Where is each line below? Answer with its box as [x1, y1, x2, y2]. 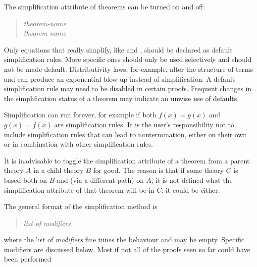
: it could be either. [161, 184, 220, 195]
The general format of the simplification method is [4, 201, 157, 212]
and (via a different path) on [56, 174, 144, 185]
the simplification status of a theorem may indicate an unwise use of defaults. [4, 93, 239, 103]
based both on [4, 174, 47, 185]
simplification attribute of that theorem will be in [4, 184, 154, 195]
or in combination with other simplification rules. [4, 139, 153, 149]
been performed [4, 254, 51, 264]
